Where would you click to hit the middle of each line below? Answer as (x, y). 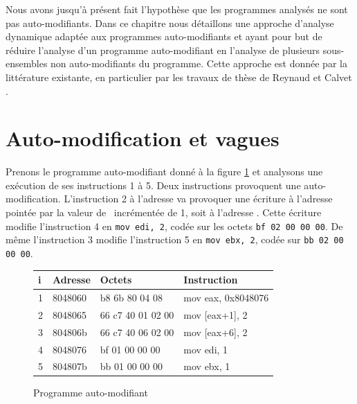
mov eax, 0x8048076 (226, 297)
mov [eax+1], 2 (216, 314)
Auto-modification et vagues (143, 138)
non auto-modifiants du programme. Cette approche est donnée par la (199, 63)
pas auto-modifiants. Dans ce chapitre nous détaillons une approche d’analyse (170, 23)
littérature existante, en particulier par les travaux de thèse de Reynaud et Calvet (179, 77)
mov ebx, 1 (207, 366)
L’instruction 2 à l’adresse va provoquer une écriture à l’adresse (198, 199)
